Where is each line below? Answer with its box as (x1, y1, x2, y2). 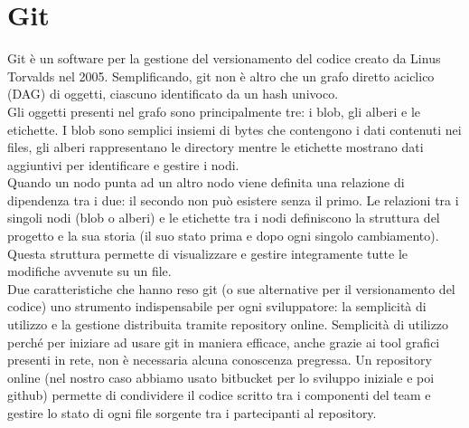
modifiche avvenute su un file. (7, 262, 172, 281)
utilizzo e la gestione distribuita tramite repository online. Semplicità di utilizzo (7, 315, 449, 334)
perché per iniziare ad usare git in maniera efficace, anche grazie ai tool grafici (7, 332, 440, 351)
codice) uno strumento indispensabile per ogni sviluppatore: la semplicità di (7, 297, 427, 316)
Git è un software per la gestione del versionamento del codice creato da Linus (7, 49, 441, 68)
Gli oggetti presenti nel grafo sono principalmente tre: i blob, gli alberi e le (7, 101, 421, 120)
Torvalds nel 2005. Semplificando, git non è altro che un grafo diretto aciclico (7, 66, 435, 85)
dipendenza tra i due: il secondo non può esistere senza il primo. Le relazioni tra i (7, 190, 459, 209)
